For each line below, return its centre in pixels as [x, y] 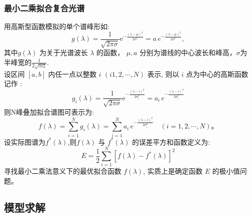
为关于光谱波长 [63, 52]
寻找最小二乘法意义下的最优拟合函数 [63, 171]
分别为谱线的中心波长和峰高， [188, 52]
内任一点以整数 [72, 74]
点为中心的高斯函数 [217, 74]
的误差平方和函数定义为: [171, 141]
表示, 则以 [163, 74]
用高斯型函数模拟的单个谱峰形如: [57, 26]
